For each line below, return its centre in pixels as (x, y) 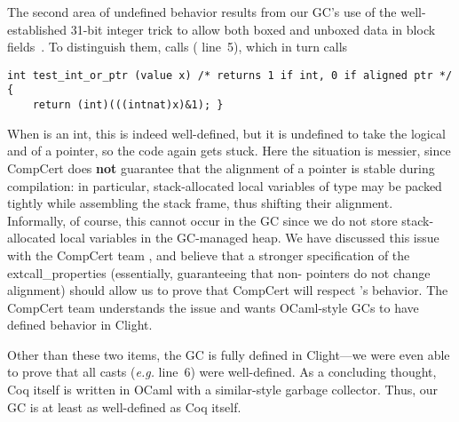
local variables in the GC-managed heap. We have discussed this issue (249, 238)
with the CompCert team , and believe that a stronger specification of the (209, 255)
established (37, 29)
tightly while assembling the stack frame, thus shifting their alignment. (200, 203)
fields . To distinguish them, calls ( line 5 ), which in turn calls (178, 47)
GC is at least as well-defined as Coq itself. (124, 406)
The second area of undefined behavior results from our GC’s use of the (202, 12)
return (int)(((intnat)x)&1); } (128, 105)
